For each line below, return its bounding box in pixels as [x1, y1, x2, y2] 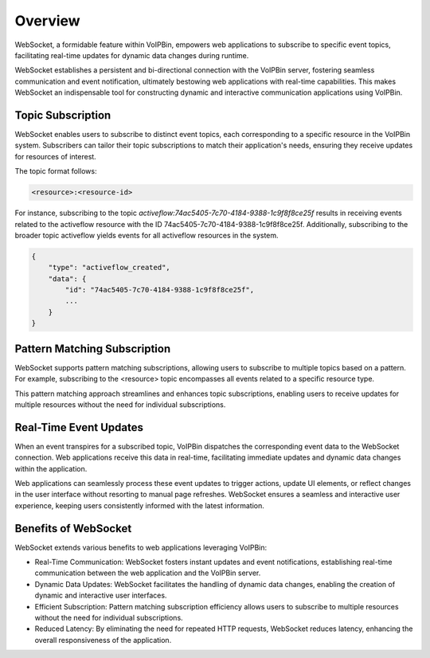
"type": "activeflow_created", [48, 263, 170, 272]
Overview [14, 12, 80, 29]
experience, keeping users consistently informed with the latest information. [14, 500, 264, 510]
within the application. [14, 464, 88, 473]
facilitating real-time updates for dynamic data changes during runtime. [14, 50, 249, 60]
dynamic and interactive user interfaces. [34, 590, 167, 601]
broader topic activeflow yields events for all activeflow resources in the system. [14, 230, 279, 240]
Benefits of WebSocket [14, 522, 132, 535]
